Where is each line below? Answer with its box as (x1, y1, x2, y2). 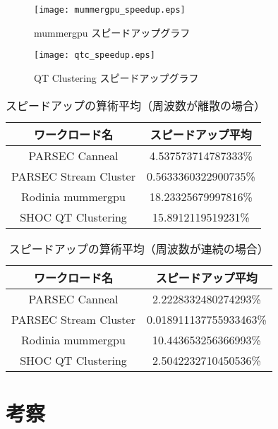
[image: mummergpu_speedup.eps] (34, 5, 186, 15)
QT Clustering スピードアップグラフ (34, 70, 199, 85)
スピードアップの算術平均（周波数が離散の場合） (6, 97, 266, 114)
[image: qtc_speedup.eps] (34, 50, 155, 61)
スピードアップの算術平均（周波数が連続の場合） (8, 240, 269, 257)
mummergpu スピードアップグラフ (34, 25, 191, 40)
